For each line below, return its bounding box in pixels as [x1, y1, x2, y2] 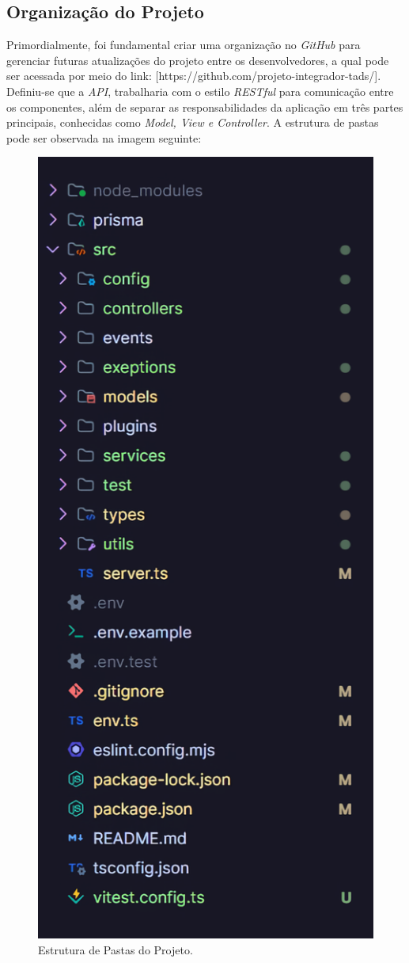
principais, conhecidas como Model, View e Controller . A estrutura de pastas [6, 114, 379, 131]
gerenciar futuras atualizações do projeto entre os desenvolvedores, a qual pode [6, 51, 389, 68]
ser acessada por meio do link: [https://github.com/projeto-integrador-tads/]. [6, 67, 381, 84]
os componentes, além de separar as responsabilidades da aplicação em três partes [6, 98, 403, 115]
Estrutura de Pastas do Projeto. [38, 941, 193, 957]
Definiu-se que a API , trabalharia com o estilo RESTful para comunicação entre [6, 82, 394, 99]
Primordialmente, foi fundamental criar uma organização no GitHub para [6, 36, 361, 53]
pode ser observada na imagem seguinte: [6, 129, 202, 146]
